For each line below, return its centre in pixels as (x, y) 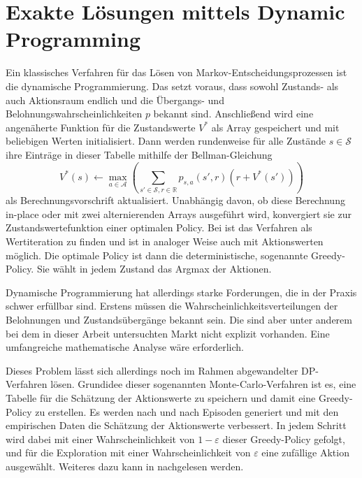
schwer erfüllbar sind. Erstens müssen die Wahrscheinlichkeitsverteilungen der (172, 306)
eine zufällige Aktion (305, 452)
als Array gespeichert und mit (275, 127)
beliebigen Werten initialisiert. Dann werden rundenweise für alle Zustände (166, 141)
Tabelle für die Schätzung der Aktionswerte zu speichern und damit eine (161, 397)
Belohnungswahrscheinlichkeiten (74, 114)
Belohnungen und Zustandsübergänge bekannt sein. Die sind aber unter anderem (179, 319)
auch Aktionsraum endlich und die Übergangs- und (115, 100)
